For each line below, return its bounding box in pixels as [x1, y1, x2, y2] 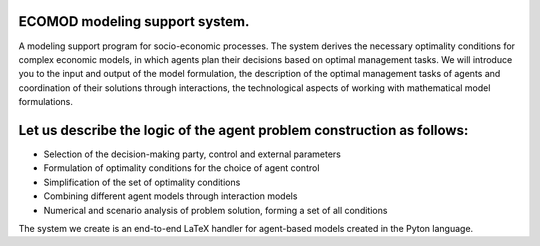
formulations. [18, 96, 74, 108]
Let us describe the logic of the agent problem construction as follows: [18, 121, 469, 139]
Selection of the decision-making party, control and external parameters [43, 148, 342, 160]
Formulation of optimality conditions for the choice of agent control [43, 162, 320, 174]
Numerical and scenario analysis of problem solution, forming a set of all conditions [43, 204, 388, 216]
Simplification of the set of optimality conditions [43, 176, 241, 188]
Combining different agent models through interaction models [43, 190, 298, 202]
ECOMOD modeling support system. [18, 13, 250, 30]
